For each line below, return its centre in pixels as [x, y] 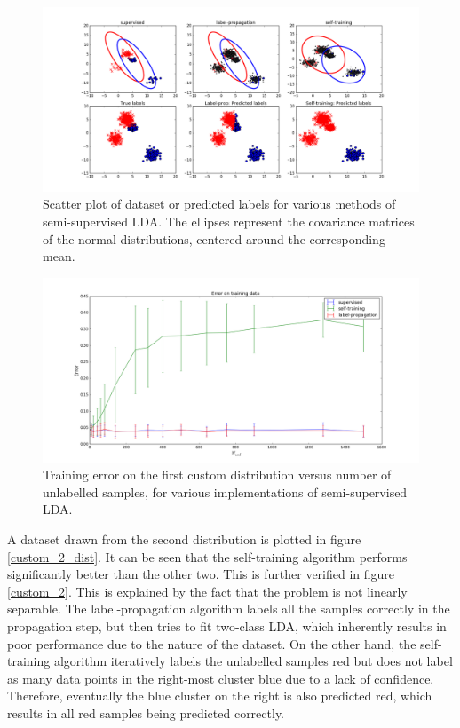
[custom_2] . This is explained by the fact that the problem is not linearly [207, 591]
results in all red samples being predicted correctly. [146, 713]
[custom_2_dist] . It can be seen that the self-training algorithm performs [207, 556]
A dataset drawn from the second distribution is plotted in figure [184, 539]
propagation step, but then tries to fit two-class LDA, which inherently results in [227, 626]
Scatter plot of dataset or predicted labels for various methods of [219, 204]
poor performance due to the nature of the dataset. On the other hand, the [212, 643]
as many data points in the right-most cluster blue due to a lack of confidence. [221, 678]
